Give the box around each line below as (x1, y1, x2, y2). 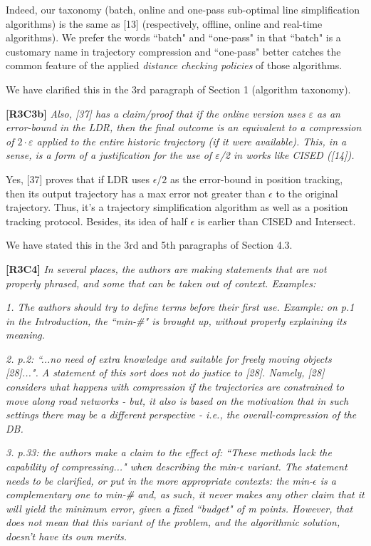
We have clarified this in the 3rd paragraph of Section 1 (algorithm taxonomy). (6, 81, 351, 96)
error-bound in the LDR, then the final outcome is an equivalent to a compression (6, 120, 362, 135)
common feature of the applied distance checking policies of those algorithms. (6, 58, 343, 73)
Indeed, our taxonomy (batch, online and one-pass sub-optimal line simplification (6, 2, 360, 16)
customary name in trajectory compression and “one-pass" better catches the (6, 43, 341, 58)
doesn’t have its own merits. (6, 529, 127, 543)
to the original (276, 185, 338, 200)
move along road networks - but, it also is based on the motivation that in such (6, 393, 349, 408)
